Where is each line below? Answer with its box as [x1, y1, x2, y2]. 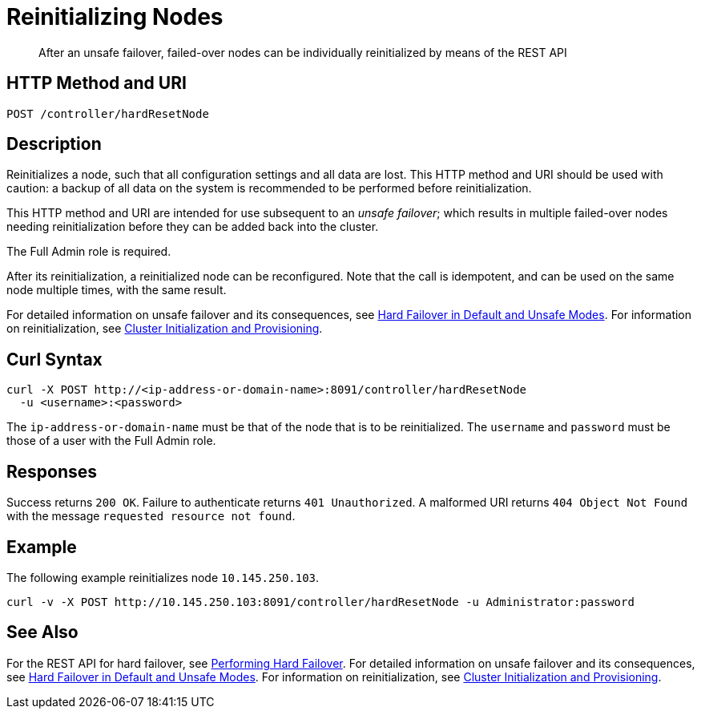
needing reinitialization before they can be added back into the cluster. [6, 220, 379, 234]
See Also [6, 622, 79, 643]
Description [6, 134, 102, 155]
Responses [6, 461, 98, 482]
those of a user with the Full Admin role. [6, 434, 216, 448]
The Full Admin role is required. [6, 244, 171, 259]
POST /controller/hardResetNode [6, 107, 209, 120]
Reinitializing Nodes [6, 3, 224, 30]
